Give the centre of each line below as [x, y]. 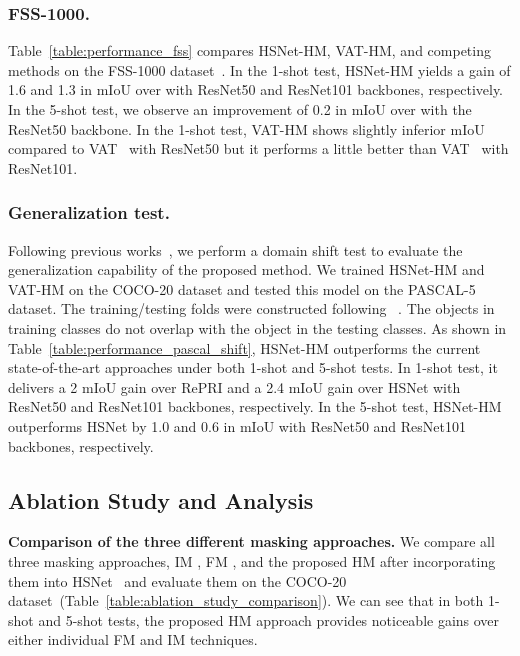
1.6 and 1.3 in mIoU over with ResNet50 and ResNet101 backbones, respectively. [256, 89]
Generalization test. [89, 212]
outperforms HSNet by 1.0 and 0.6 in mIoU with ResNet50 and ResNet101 [237, 425]
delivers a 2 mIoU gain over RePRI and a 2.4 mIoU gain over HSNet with [234, 386]
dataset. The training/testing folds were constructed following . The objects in [251, 308]
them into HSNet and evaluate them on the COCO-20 [177, 580]
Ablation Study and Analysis [161, 499]
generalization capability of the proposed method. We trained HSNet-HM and [246, 269]
